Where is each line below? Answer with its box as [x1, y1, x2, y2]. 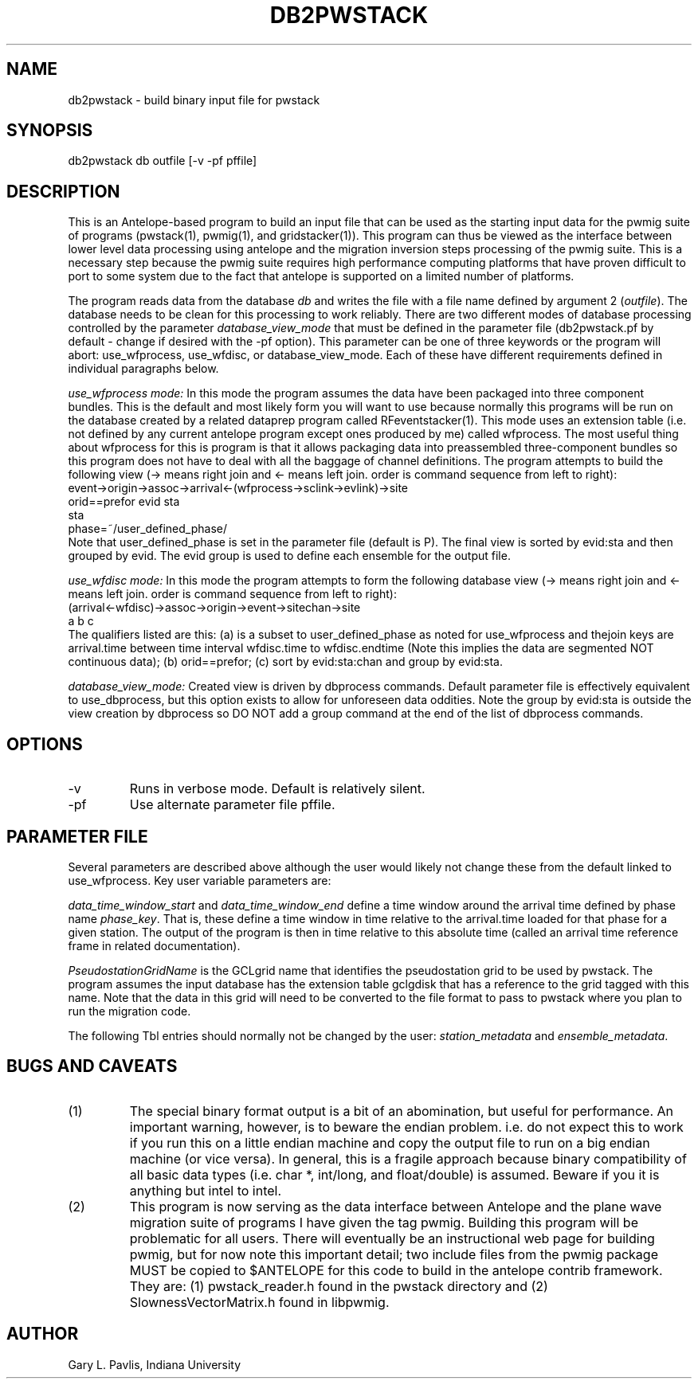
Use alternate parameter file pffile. [129, 796, 335, 813]
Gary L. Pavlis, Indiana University [68, 1357, 241, 1371]
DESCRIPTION [6, 181, 120, 201]
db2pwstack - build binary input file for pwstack [68, 92, 320, 107]
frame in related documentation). [68, 938, 241, 953]
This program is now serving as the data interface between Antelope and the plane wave [129, 1198, 662, 1215]
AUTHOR [6, 1324, 79, 1344]
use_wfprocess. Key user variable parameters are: [68, 873, 331, 887]
